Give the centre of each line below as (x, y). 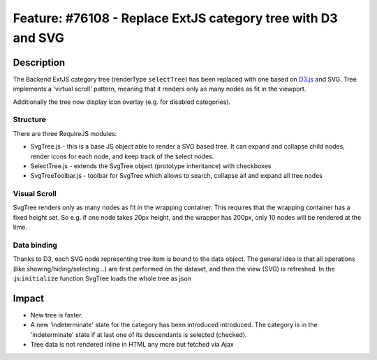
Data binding (35, 246)
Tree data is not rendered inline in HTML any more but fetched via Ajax (132, 345)
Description (39, 62)
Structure (30, 120)
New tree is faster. (57, 315)
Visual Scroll (35, 194)
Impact (29, 299)
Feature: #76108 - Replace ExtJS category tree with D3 (175, 18)
